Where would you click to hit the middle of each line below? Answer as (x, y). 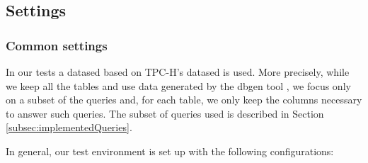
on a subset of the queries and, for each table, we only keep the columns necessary (184, 100)
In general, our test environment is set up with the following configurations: (170, 151)
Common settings (57, 45)
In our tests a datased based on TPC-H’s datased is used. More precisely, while (178, 72)
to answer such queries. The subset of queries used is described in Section (165, 113)
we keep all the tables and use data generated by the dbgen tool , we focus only (178, 85)
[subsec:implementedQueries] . (69, 127)
